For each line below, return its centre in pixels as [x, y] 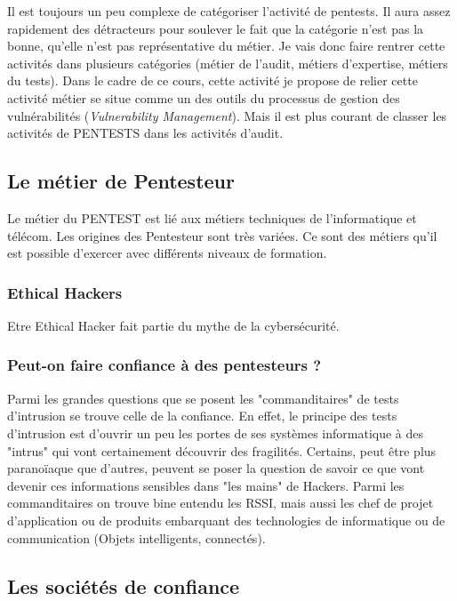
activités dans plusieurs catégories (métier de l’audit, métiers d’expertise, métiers [228, 63]
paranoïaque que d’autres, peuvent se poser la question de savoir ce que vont [216, 468]
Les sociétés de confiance [124, 585]
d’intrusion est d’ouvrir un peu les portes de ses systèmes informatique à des [216, 433]
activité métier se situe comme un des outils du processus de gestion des [204, 97]
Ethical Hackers [65, 292]
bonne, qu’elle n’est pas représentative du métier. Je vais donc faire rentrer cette [226, 46]
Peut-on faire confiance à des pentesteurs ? [164, 365]
